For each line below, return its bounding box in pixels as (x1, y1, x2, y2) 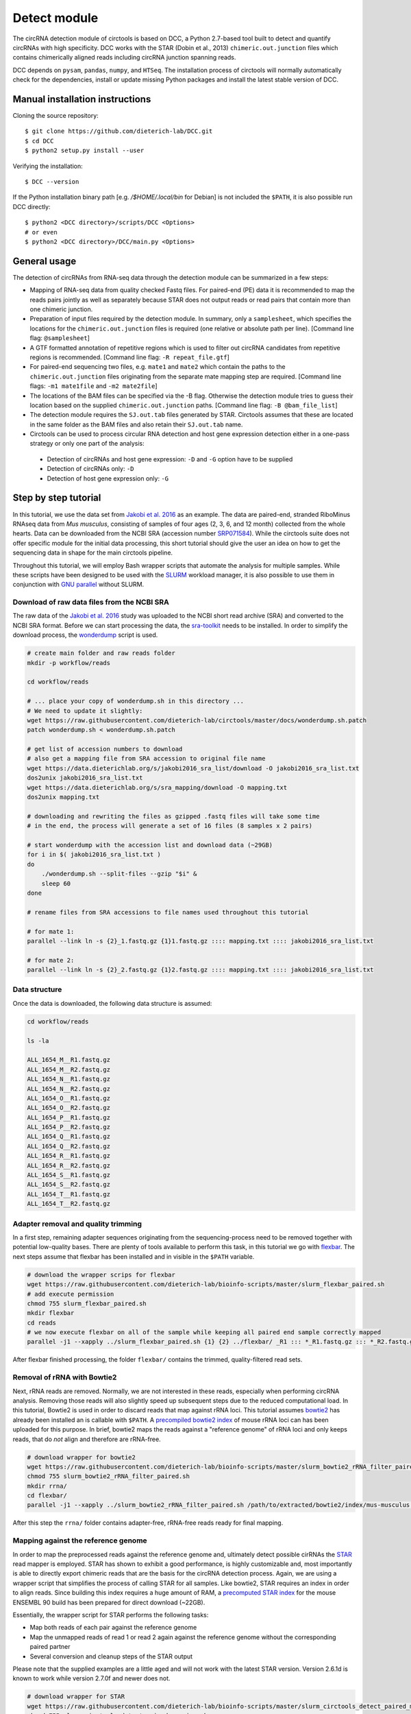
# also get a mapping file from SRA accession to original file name (27, 755, 266, 762)
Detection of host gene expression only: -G (47, 474, 169, 483)
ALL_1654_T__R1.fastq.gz (27, 1190, 111, 1198)
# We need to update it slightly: (27, 707, 143, 714)
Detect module (12, 10, 99, 25)
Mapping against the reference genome (12, 1536, 147, 1545)
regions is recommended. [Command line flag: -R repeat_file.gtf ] (29, 353, 229, 361)
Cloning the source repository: (12, 112, 99, 120)
